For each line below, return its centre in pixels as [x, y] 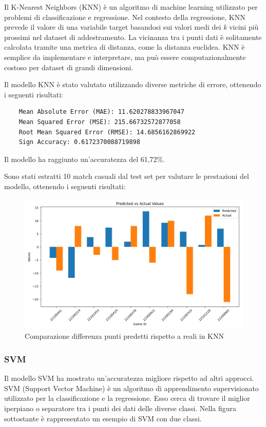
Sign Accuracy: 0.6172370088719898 [79, 142]
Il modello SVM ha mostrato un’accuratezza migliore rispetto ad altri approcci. [129, 378]
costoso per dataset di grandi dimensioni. [69, 67]
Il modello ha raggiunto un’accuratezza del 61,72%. [85, 159]
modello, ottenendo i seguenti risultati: [65, 186]
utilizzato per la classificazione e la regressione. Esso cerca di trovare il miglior [127, 398]
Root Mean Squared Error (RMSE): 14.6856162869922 [107, 132]
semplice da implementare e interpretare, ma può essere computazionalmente [125, 57]
